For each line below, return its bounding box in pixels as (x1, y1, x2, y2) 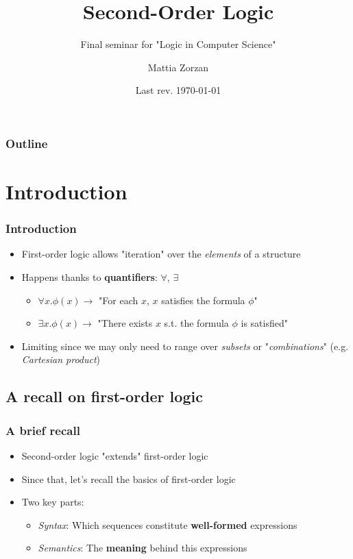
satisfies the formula (161, 293, 245, 307)
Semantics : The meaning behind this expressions (38, 541, 247, 555)
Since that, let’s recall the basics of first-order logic (21, 471, 236, 486)
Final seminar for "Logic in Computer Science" (80, 37, 276, 51)
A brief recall (5, 421, 80, 438)
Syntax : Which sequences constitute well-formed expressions (38, 517, 297, 532)
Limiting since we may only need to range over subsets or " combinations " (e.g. (21, 338, 349, 353)
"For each (99, 293, 138, 307)
